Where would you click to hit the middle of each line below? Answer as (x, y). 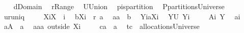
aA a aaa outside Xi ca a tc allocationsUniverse (102, 26)
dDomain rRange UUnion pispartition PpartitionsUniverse (119, 6)
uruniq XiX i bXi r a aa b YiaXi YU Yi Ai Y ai (122, 16)
